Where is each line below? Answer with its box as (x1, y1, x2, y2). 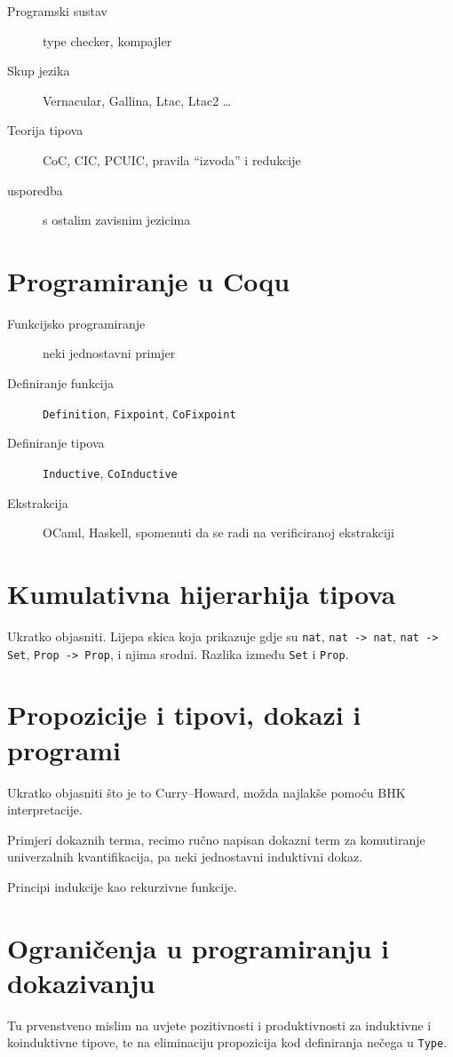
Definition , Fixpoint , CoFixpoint (43, 403, 236, 422)
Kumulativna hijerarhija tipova (7, 575, 396, 611)
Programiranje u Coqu (7, 262, 290, 298)
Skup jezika (7, 61, 70, 80)
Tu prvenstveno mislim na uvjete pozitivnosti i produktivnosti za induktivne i (7, 1015, 432, 1034)
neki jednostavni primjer (43, 344, 176, 362)
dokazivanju (7, 964, 155, 1000)
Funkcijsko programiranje (7, 314, 146, 332)
